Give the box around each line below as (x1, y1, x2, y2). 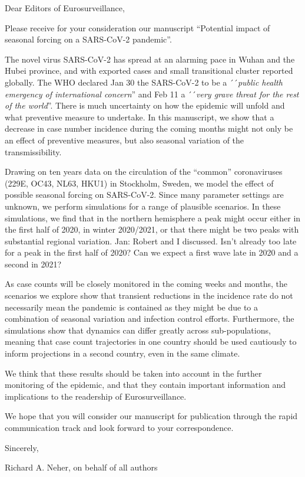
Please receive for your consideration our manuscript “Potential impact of (5, 21, 270, 34)
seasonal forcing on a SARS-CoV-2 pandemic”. (5, 33, 172, 45)
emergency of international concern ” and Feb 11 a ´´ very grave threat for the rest (5, 87, 299, 100)
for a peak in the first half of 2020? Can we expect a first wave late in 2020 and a (5, 246, 299, 259)
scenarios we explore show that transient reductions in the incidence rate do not (5, 289, 293, 302)
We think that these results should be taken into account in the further (5, 367, 262, 379)
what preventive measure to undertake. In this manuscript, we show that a (5, 110, 274, 123)
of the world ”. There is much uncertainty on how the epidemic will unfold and (5, 99, 285, 112)
